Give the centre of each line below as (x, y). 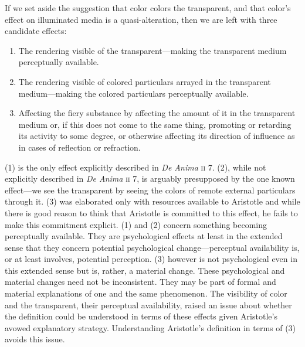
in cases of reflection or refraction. (79, 147)
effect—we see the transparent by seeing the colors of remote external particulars (150, 190)
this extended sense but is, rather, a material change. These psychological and (145, 270)
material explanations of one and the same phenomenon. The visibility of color (146, 293)
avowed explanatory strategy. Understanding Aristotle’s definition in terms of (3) (150, 327)
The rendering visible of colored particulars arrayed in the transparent (145, 81)
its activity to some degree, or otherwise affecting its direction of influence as (157, 136)
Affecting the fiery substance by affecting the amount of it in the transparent (157, 113)
